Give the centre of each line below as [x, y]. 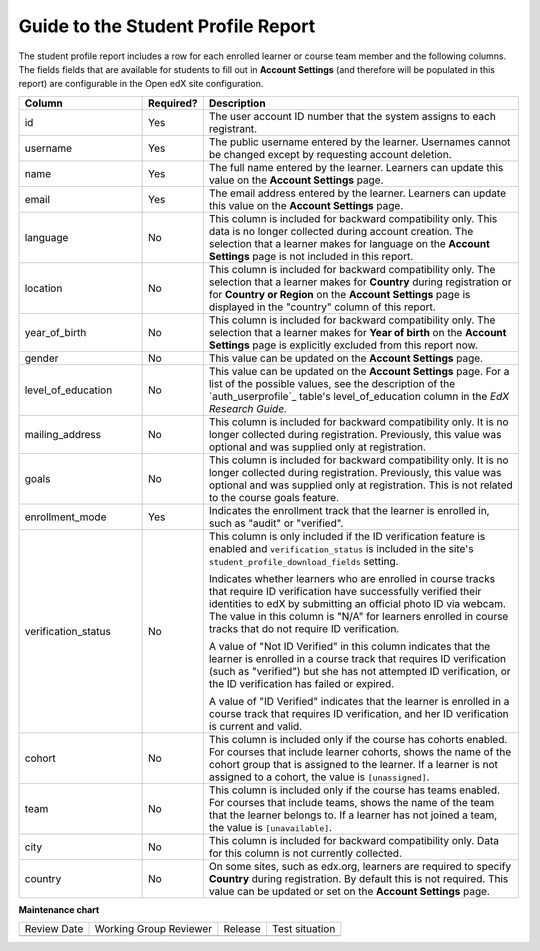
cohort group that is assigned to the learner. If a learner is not [353, 764]
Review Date [54, 929]
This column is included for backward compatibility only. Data [354, 840]
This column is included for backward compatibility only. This [353, 218]
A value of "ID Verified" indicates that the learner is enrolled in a [359, 701]
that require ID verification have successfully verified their [345, 591]
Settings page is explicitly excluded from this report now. [343, 345]
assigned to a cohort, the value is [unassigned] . [319, 777]
